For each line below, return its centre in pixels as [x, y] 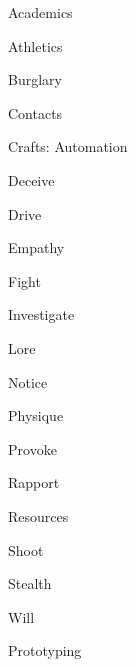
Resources [38, 515]
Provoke [32, 448]
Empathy [36, 247]
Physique [36, 415]
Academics [40, 12]
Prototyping [45, 650]
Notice [28, 381]
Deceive [31, 179]
